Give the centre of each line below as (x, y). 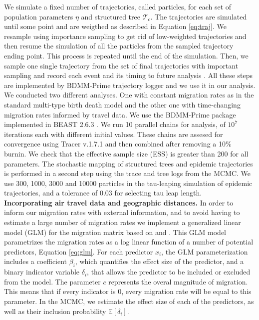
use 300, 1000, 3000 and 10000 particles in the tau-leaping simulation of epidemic (128, 183)
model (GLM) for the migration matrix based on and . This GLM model (115, 232)
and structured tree (111, 16)
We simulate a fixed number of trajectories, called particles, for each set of (118, 6)
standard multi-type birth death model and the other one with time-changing (122, 104)
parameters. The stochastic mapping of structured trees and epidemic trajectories (129, 163)
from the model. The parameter (52, 281)
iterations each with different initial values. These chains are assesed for (114, 134)
